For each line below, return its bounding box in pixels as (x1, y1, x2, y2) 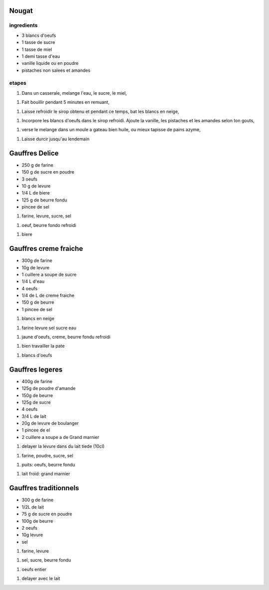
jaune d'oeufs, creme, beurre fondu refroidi (21, 334, 111, 340)
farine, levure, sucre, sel (21, 213, 72, 219)
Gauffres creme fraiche (9, 244, 83, 253)
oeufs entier (21, 566, 47, 572)
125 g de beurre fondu (21, 197, 67, 203)
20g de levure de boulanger (21, 420, 79, 426)
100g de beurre (21, 518, 53, 524)
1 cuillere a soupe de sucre (21, 271, 77, 277)
